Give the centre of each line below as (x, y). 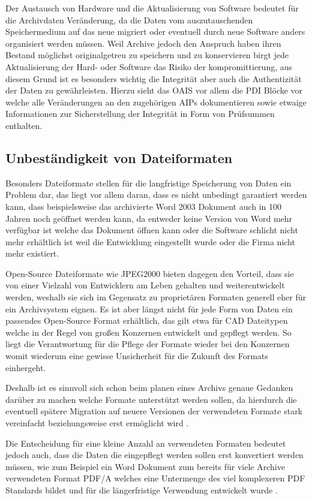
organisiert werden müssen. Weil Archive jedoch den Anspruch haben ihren (143, 43)
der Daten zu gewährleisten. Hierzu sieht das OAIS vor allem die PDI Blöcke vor (154, 90)
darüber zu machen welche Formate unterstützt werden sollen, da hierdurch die (151, 399)
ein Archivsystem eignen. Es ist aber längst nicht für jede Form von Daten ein (149, 308)
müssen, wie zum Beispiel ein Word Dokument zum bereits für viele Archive (145, 466)
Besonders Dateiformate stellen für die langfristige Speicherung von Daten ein (148, 183)
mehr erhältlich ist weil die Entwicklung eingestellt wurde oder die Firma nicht (150, 241)
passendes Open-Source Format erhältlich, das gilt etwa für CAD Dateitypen (147, 320)
